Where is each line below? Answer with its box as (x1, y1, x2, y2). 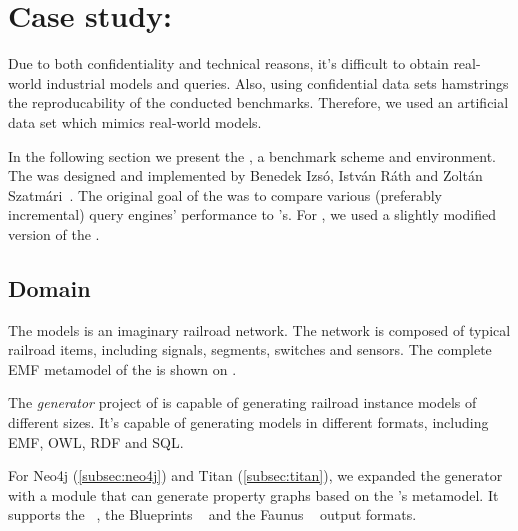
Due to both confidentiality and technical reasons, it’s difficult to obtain (8, 53, 449, 74)
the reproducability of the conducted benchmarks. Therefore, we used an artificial (8, 92, 509, 113)
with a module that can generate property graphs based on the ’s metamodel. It (8, 484, 499, 505)
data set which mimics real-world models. (8, 111, 262, 132)
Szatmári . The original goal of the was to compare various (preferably (8, 184, 443, 205)
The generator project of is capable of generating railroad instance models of (8, 392, 477, 413)
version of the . (8, 223, 100, 244)
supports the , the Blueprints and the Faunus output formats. (8, 504, 417, 525)
